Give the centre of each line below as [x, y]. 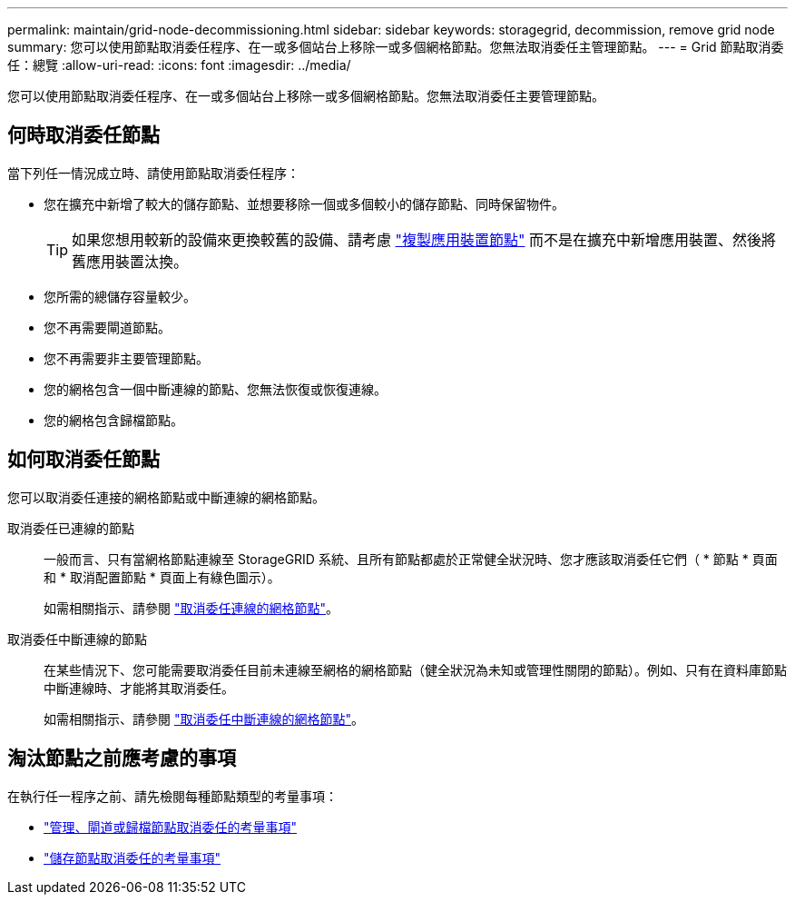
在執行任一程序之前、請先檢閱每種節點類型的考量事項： [172, 796]
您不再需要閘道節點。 [107, 327]
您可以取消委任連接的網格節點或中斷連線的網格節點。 [166, 497]
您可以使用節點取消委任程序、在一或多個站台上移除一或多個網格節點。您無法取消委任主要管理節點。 [306, 96]
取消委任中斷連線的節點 [77, 639]
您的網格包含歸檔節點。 [113, 420]
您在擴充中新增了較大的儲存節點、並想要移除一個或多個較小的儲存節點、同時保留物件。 [304, 203]
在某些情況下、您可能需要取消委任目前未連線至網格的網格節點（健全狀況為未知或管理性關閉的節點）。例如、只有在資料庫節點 [415, 669]
